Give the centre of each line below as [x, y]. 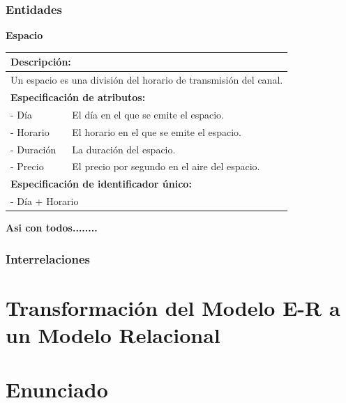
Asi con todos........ [52, 228]
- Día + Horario [45, 201]
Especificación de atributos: [78, 97]
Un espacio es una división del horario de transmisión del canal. [147, 80]
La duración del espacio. [124, 149]
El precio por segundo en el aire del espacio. [166, 166]
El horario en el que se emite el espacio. [157, 131]
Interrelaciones [48, 258]
